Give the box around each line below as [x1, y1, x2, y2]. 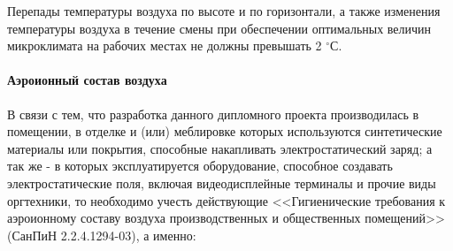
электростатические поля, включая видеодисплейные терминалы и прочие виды [7, 173, 436, 192]
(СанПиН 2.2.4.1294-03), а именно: [7, 225, 196, 244]
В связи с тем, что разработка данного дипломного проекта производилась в [7, 104, 419, 123]
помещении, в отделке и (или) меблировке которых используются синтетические [7, 122, 442, 141]
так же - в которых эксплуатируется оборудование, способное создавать [7, 156, 393, 175]
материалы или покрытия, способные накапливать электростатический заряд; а [7, 139, 433, 157]
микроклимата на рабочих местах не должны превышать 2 [7, 36, 322, 55]
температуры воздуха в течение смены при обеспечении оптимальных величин [7, 19, 432, 37]
